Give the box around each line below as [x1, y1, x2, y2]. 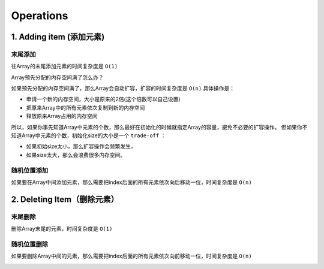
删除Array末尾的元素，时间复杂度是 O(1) [11, 225, 113, 232]
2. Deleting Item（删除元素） [11, 194, 119, 204]
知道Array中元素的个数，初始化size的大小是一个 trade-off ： [11, 132, 166, 139]
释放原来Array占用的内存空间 [26, 113, 98, 120]
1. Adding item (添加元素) [11, 32, 105, 42]
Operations [11, 9, 68, 22]
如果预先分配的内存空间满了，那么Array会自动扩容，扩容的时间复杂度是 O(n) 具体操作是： [11, 84, 235, 92]
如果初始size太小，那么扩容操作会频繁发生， [26, 143, 136, 150]
